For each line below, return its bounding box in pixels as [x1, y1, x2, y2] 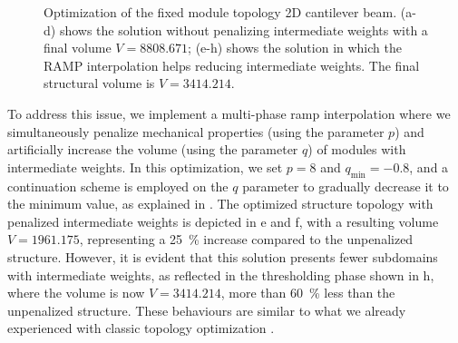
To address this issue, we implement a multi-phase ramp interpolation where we [7, 103, 451, 122]
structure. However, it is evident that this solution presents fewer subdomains [7, 247, 438, 266]
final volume [44, 38, 112, 57]
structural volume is [44, 73, 155, 93]
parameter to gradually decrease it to [242, 176, 449, 195]
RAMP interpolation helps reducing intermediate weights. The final [44, 55, 420, 74]
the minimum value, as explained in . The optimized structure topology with [7, 194, 434, 213]
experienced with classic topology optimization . [7, 318, 275, 338]
